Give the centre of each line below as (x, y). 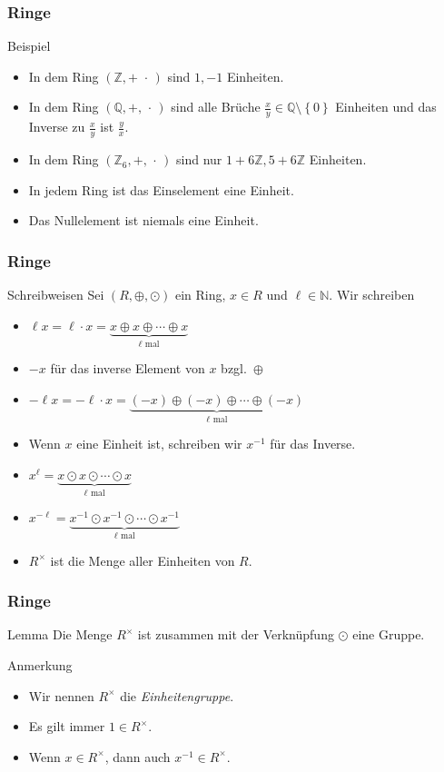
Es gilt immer (67, 726)
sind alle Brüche (216, 107)
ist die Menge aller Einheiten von (143, 560)
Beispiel (29, 46)
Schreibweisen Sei (56, 295)
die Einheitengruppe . (177, 695)
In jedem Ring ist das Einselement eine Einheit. (161, 189)
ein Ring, (201, 295)
